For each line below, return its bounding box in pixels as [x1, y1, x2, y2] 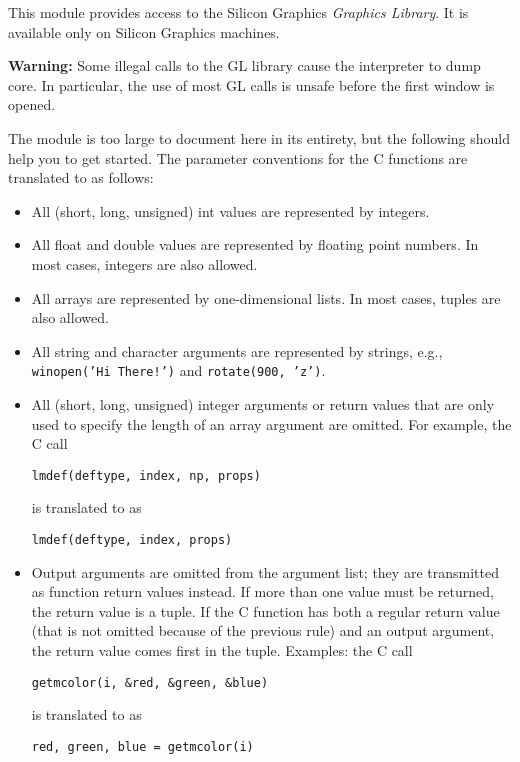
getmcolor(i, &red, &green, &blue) [31, 675, 269, 690]
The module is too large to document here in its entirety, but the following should [8, 127, 511, 148]
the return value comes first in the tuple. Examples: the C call [31, 640, 413, 661]
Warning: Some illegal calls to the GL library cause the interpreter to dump [8, 55, 481, 76]
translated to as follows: [8, 167, 154, 188]
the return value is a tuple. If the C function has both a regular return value [31, 600, 500, 621]
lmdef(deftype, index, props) [31, 533, 233, 547]
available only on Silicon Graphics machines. [8, 21, 280, 42]
